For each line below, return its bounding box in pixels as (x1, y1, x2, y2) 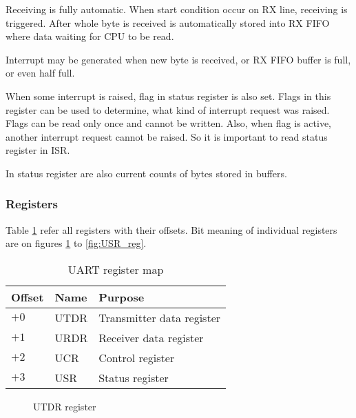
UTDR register (33, 399, 96, 413)
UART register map (67, 261, 164, 277)
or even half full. (6, 66, 75, 80)
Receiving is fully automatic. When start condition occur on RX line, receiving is (6, 2, 348, 16)
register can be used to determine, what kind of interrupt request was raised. (6, 102, 330, 117)
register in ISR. (6, 143, 70, 157)
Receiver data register (98, 329, 204, 346)
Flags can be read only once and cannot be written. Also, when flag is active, (6, 116, 331, 130)
